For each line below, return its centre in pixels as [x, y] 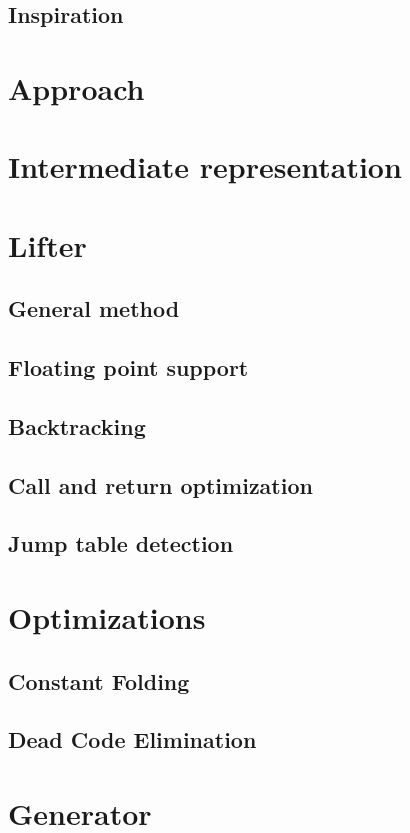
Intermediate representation [205, 166]
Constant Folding [99, 680]
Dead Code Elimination [132, 739]
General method [94, 308]
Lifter [47, 244]
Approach [76, 87]
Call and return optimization [160, 484]
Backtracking [77, 425]
